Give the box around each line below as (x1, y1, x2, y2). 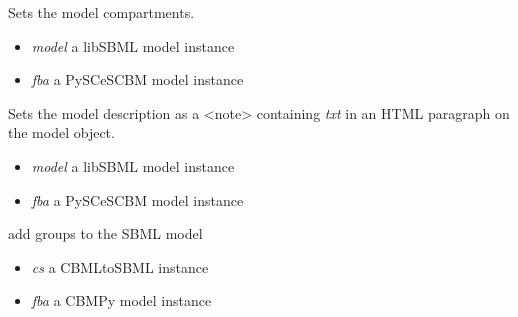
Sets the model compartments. (8, 2, 195, 22)
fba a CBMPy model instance (31, 290, 212, 311)
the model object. (8, 122, 115, 143)
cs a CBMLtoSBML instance (31, 256, 209, 277)
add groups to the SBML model (8, 223, 203, 244)
